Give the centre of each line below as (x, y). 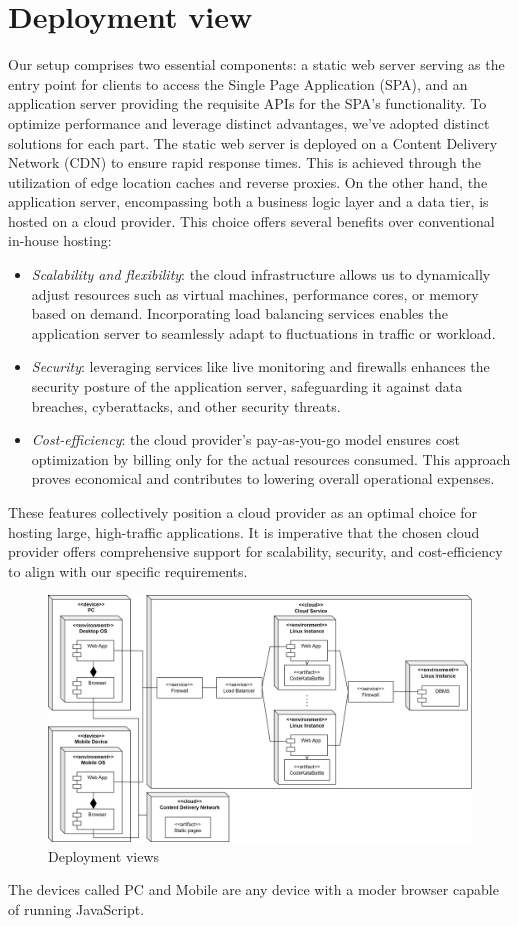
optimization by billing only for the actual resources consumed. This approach (271, 458)
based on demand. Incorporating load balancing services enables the (239, 313)
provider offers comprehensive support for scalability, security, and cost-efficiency (255, 551)
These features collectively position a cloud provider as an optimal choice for (243, 512)
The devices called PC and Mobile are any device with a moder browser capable (253, 889)
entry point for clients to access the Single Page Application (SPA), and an (238, 83)
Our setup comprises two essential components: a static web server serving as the (256, 64)
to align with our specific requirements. (128, 570)
